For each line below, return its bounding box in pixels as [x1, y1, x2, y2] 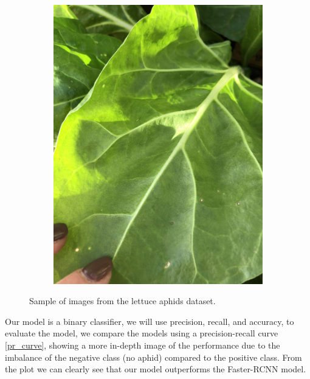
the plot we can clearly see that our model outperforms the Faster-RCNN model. [5, 363, 306, 375]
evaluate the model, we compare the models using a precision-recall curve [5, 327, 278, 339]
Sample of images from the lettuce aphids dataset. [29, 294, 216, 307]
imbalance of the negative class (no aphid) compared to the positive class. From [5, 350, 302, 363]
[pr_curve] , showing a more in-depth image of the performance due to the [5, 339, 280, 352]
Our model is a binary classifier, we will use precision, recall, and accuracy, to [5, 315, 294, 327]
